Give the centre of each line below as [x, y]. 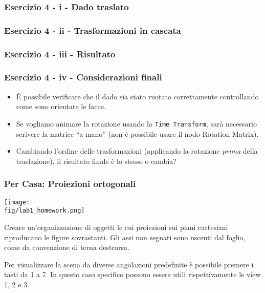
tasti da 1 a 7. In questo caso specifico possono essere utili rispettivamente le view [132, 274]
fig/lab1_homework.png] [45, 211]
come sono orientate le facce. [61, 106]
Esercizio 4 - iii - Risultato [60, 54]
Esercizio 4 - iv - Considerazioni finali [83, 77]
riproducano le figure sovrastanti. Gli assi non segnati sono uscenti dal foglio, [125, 237]
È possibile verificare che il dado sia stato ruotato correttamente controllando [137, 96]
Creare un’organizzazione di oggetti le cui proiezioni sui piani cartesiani [116, 227]
